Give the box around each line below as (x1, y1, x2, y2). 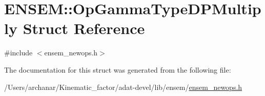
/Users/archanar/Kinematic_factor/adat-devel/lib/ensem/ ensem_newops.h (4, 81, 242, 92)
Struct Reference (23, 18, 145, 39)
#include (4, 47, 33, 58)
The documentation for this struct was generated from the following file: (4, 64, 231, 75)
